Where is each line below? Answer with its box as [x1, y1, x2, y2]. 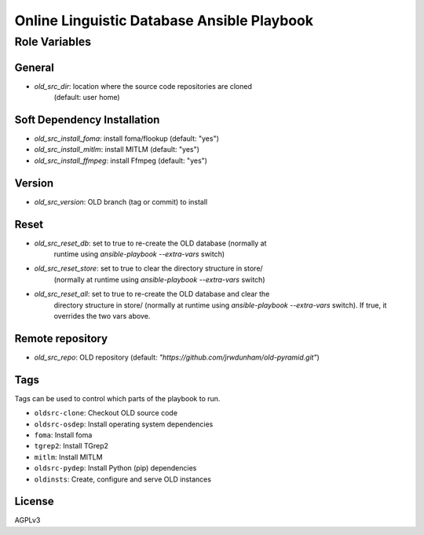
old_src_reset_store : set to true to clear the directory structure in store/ [34, 264, 263, 273]
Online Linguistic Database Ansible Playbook [14, 12, 314, 29]
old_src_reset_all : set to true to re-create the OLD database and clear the [34, 290, 270, 299]
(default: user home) [53, 93, 121, 102]
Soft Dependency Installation [14, 113, 160, 126]
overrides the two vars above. [53, 311, 151, 320]
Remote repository [14, 331, 108, 345]
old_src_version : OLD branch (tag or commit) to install [34, 197, 208, 206]
